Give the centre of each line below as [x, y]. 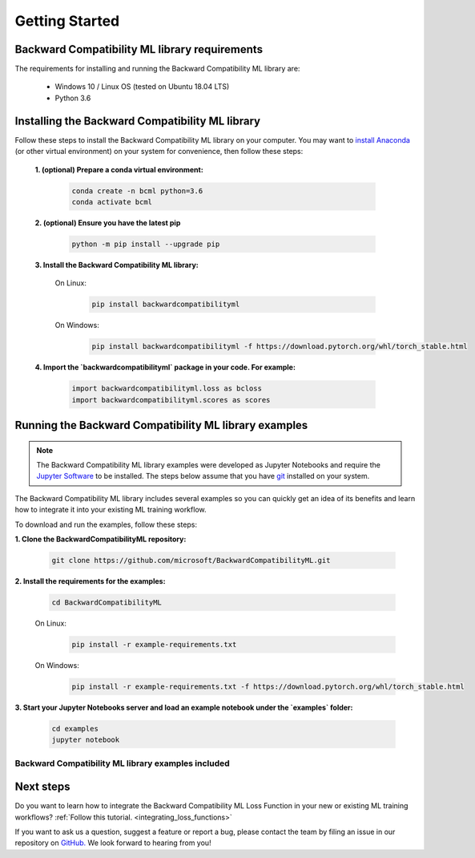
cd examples [75, 728]
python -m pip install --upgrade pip [146, 244]
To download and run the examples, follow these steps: [106, 524]
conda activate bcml [112, 202]
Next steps [42, 787]
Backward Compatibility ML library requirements [139, 49]
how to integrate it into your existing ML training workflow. [111, 510]
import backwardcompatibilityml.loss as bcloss [167, 389]
